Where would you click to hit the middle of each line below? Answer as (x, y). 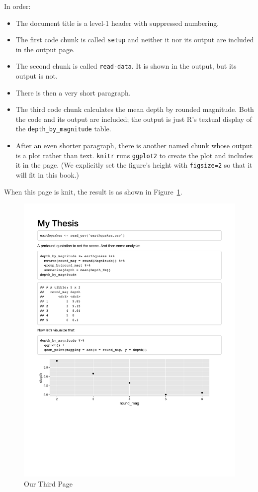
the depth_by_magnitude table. (63, 129)
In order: (17, 6)
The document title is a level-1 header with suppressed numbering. (117, 23)
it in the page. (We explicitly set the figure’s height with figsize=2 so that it (134, 165)
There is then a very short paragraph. (73, 92)
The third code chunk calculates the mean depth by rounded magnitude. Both (135, 109)
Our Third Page (48, 483)
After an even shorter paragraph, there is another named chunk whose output (134, 146)
